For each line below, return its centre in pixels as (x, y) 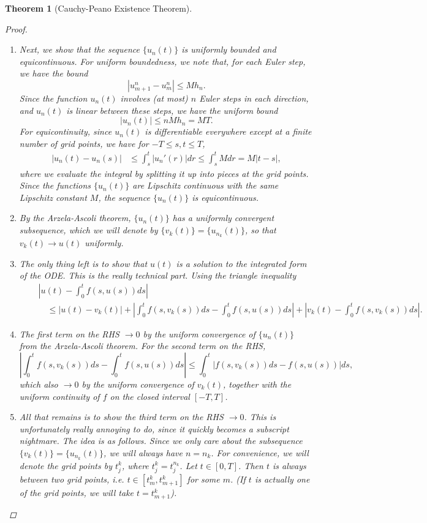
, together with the (257, 384)
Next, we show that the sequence (79, 49)
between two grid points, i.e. (72, 479)
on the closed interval (150, 396)
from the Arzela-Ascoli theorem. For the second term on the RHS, (142, 346)
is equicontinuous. (225, 197)
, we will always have (143, 452)
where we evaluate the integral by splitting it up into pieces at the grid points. (164, 173)
